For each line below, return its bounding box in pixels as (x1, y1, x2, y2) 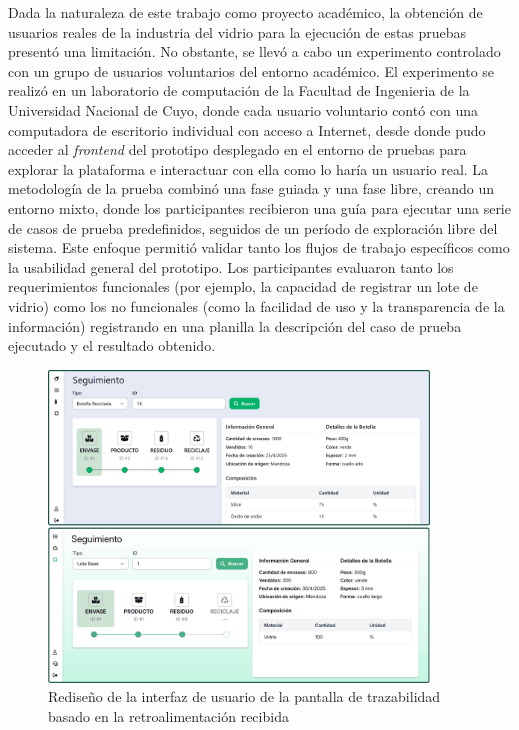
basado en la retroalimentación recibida (48, 705, 289, 726)
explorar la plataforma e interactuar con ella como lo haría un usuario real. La (8, 158, 489, 179)
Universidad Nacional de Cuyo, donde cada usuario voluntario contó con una (8, 99, 479, 120)
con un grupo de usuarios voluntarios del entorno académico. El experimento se (8, 60, 495, 81)
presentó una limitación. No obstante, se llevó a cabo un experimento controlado (8, 41, 501, 62)
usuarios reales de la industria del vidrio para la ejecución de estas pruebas (8, 21, 467, 42)
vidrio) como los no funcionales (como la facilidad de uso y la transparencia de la (8, 295, 505, 316)
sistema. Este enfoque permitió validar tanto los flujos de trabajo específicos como (8, 237, 510, 258)
